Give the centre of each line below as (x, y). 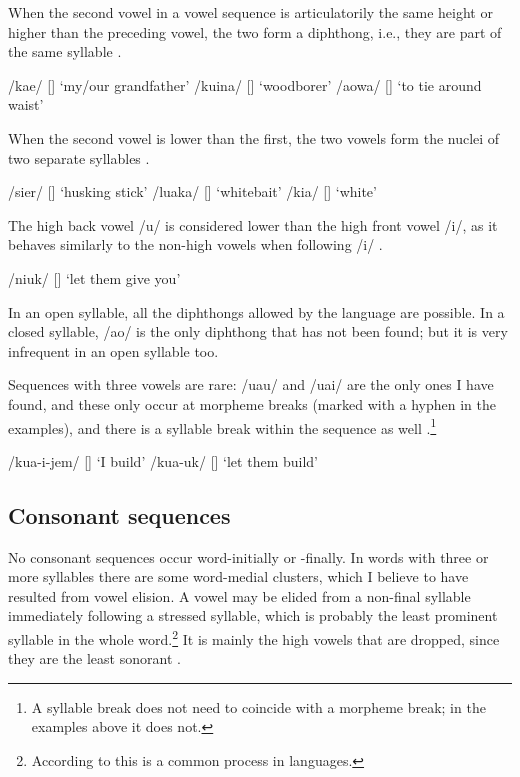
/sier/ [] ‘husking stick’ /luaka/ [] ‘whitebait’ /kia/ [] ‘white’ (192, 191)
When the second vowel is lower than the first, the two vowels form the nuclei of (254, 137)
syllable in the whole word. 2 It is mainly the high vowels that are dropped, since (254, 637)
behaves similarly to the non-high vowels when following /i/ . (195, 244)
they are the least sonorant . (94, 658)
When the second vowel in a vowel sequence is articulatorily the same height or (250, 12)
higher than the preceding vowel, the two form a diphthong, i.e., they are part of (255, 31)
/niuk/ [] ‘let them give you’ (94, 277)
